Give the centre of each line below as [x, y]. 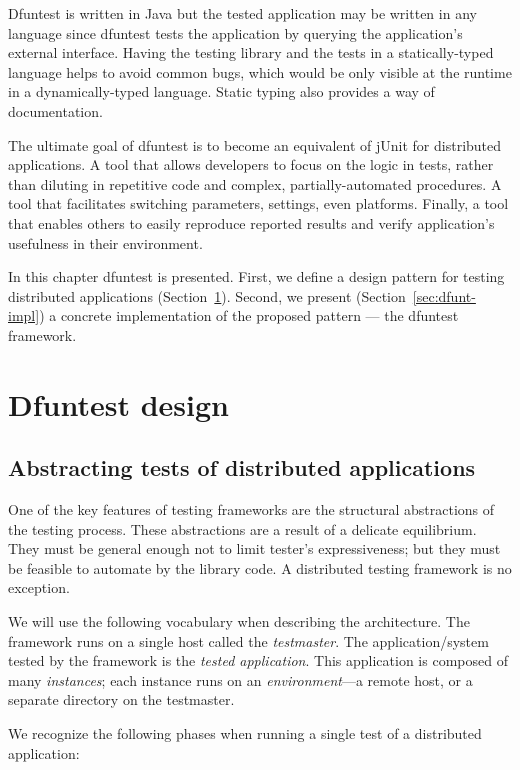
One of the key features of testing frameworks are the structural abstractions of [251, 509]
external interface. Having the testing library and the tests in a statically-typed [251, 52]
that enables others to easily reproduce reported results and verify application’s [251, 222]
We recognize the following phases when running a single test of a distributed [245, 733]
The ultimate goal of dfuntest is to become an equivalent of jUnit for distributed [255, 144]
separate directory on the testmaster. [121, 699]
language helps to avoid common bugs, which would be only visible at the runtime [260, 71]
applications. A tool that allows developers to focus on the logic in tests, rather [251, 164]
